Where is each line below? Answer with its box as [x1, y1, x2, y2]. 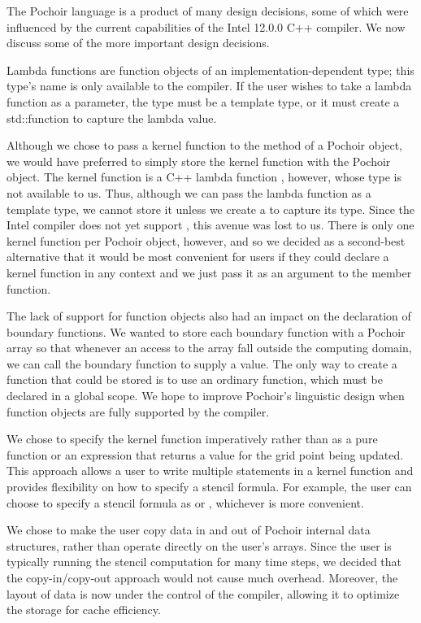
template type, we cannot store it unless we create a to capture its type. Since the [7, 200, 415, 217]
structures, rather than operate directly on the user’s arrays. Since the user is [7, 537, 392, 554]
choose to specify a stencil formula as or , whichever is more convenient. [7, 494, 364, 511]
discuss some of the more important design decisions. [7, 34, 270, 51]
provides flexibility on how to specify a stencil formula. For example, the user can [7, 478, 412, 495]
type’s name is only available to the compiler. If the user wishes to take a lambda [7, 77, 412, 94]
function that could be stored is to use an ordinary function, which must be [7, 371, 383, 388]
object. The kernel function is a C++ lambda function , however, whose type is [7, 168, 402, 185]
